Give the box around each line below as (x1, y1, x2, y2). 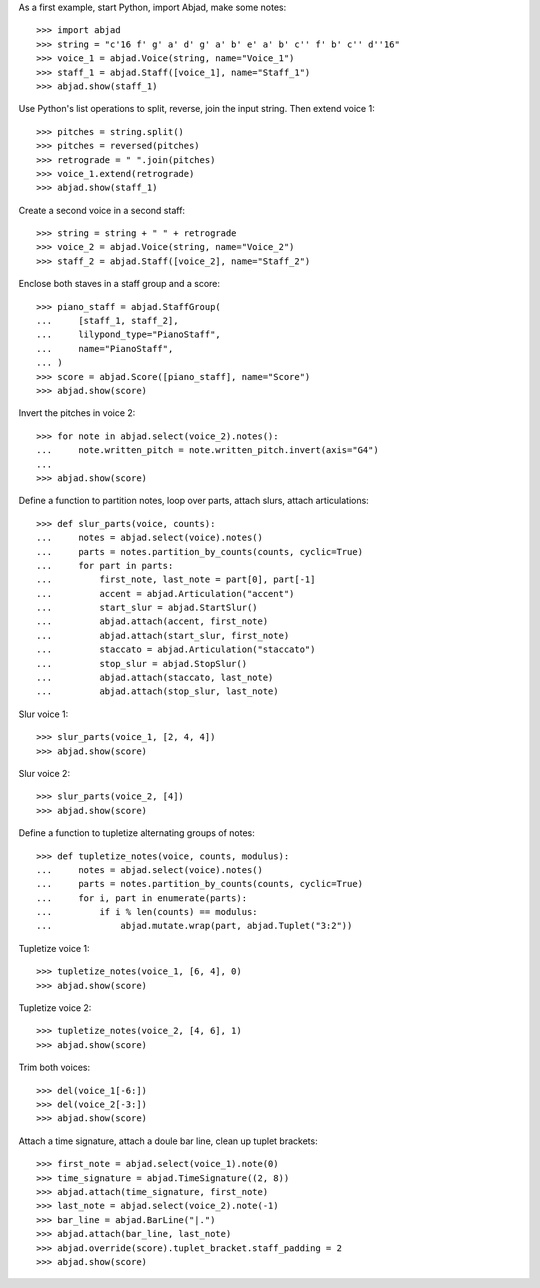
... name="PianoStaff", (36, 343, 174, 354)
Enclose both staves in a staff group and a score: (18, 278, 220, 290)
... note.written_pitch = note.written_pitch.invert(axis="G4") (36, 445, 379, 456)
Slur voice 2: (18, 767, 70, 779)
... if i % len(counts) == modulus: (36, 906, 259, 918)
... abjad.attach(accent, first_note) (36, 616, 269, 627)
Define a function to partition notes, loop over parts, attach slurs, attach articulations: (18, 495, 369, 507)
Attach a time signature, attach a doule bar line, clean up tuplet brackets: (18, 1135, 319, 1147)
